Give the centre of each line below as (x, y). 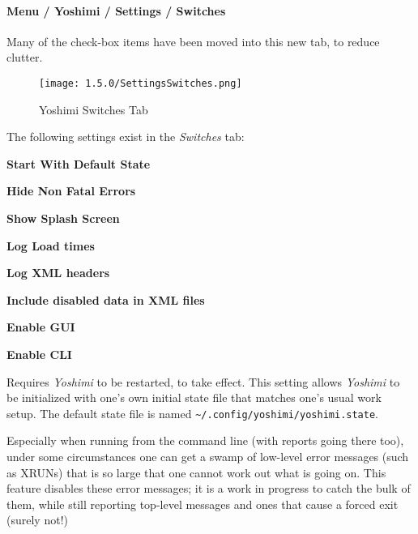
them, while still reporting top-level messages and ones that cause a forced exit (203, 504)
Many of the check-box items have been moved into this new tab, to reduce (193, 41)
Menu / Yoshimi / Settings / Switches (116, 10)
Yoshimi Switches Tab (94, 109)
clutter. (25, 57)
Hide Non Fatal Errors (71, 191)
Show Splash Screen (63, 218)
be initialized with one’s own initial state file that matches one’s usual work (194, 397)
